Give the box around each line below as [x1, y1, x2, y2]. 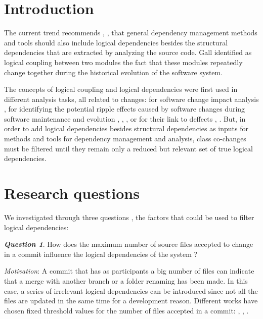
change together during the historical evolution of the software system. [4, 67, 223, 77]
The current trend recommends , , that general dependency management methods [4, 27, 257, 38]
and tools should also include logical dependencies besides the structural [4, 37, 228, 47]
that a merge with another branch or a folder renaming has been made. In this [4, 275, 248, 286]
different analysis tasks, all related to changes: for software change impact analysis [4, 93, 259, 104]
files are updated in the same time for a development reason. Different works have [4, 295, 258, 306]
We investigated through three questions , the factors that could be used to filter [4, 211, 254, 222]
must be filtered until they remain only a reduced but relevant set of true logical [4, 143, 253, 153]
